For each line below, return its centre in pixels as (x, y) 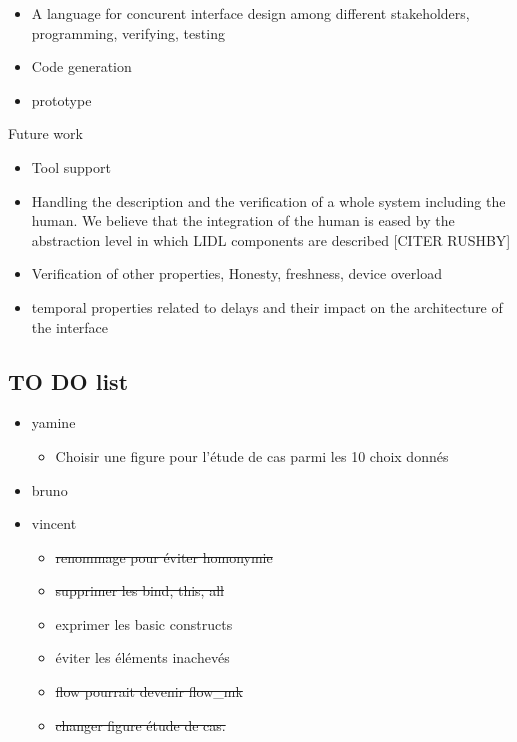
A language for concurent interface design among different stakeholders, (250, 13)
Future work (45, 133)
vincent (54, 523)
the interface (70, 326)
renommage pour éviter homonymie (164, 556)
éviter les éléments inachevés (142, 657)
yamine (53, 422)
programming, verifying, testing (128, 32)
